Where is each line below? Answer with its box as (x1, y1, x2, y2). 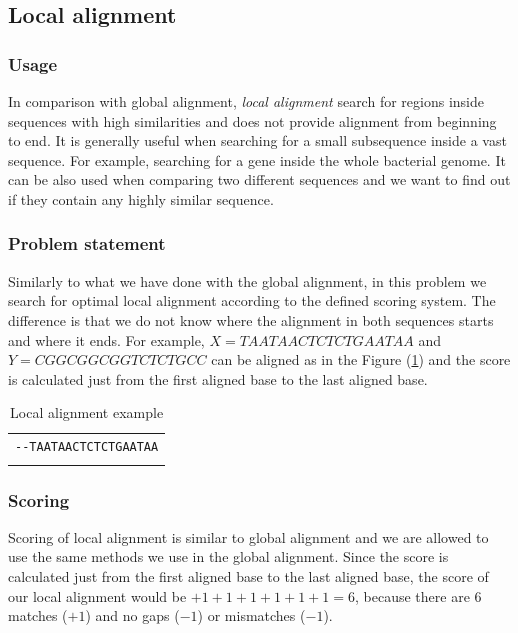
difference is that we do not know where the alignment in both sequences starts (8, 309, 494, 330)
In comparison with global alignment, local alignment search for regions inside (8, 91, 484, 111)
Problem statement (8, 231, 166, 256)
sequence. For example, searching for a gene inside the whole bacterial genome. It (8, 149, 506, 170)
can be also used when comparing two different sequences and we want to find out (8, 169, 511, 190)
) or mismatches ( (197, 605, 306, 626)
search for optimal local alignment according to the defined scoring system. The (8, 290, 496, 311)
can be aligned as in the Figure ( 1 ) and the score (211, 349, 511, 370)
